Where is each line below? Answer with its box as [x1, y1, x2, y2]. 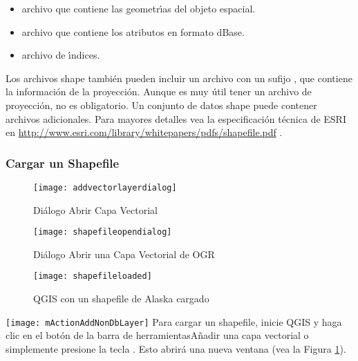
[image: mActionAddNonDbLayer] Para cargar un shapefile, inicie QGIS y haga [6, 314, 342, 329]
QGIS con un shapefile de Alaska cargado [33, 291, 209, 306]
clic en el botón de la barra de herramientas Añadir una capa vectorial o [6, 328, 309, 342]
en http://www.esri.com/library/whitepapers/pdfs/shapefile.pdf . [6, 125, 283, 139]
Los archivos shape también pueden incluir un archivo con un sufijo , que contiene [6, 70, 352, 85]
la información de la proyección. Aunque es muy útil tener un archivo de [6, 84, 312, 99]
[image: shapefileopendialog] [33, 227, 172, 237]
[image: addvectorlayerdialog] [33, 182, 177, 193]
